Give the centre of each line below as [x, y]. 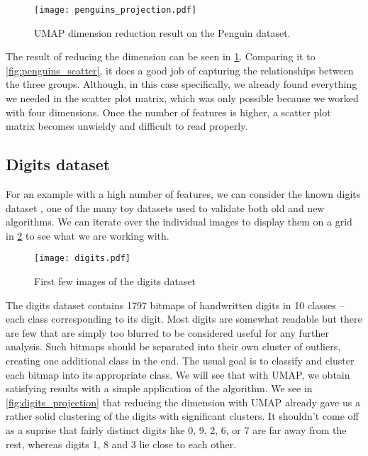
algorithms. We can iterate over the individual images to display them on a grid [179, 222]
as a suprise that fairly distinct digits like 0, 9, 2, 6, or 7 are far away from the [176, 429]
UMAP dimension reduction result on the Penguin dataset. [162, 32]
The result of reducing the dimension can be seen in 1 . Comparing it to [161, 56]
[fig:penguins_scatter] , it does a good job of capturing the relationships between [180, 70]
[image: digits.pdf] [83, 258]
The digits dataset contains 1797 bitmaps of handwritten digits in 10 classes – [175, 305]
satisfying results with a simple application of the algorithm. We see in [159, 388]
